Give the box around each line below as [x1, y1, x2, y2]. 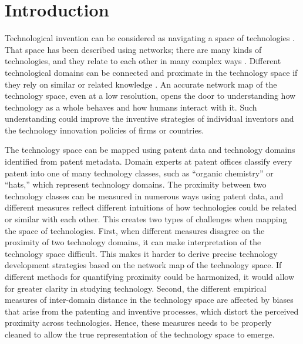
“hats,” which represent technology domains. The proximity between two [5, 178, 267, 191]
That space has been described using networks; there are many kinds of [5, 43, 262, 55]
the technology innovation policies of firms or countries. [5, 123, 204, 136]
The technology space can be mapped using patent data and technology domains [5, 143, 295, 156]
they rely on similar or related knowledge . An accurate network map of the [5, 78, 277, 90]
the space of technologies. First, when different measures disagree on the [5, 224, 265, 236]
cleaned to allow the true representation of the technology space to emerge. [5, 328, 275, 340]
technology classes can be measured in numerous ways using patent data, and [5, 189, 284, 202]
